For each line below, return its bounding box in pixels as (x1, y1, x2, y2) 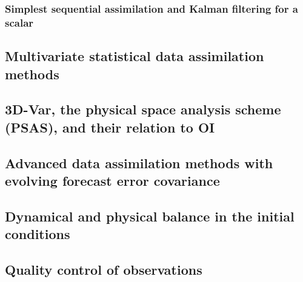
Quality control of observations (5, 260, 202, 278)
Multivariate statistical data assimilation (5, 47, 264, 65)
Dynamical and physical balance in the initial (5, 206, 295, 225)
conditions (5, 225, 70, 243)
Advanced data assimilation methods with (5, 153, 273, 172)
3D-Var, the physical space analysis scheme (5, 100, 281, 119)
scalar (5, 15, 34, 30)
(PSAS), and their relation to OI (5, 117, 215, 136)
